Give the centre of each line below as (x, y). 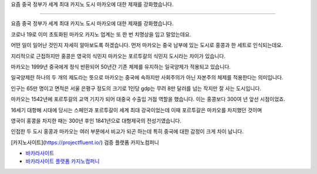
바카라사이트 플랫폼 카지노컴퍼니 (63, 161)
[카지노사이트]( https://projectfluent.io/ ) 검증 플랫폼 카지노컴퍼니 (85, 142)
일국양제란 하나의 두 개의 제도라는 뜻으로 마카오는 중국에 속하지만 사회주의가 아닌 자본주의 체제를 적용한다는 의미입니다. (147, 78)
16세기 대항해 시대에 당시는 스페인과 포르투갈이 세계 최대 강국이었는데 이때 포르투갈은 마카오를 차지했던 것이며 (136, 110)
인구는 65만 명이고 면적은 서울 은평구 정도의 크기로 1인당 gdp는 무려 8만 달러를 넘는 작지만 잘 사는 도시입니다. (136, 88)
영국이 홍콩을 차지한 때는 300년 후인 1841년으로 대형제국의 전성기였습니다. (96, 121)
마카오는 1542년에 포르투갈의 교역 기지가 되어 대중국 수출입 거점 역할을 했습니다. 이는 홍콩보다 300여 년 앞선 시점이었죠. (148, 99)
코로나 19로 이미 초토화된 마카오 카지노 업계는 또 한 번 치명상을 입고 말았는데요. (101, 34)
